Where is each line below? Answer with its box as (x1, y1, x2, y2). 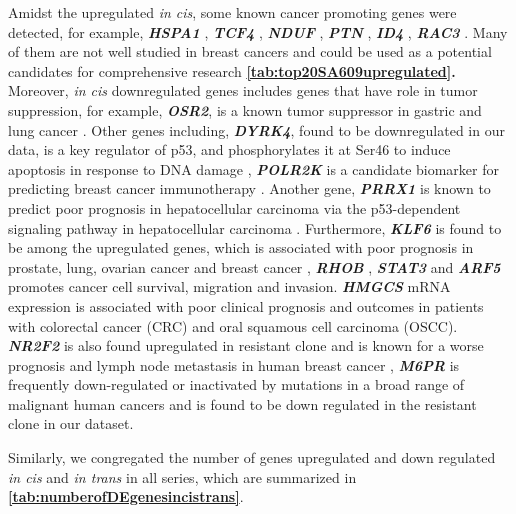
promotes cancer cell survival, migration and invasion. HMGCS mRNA (8, 276, 451, 297)
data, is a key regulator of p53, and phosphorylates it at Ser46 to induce (8, 139, 451, 160)
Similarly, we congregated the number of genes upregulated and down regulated (8, 447, 496, 468)
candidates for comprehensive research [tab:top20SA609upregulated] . (8, 60, 456, 81)
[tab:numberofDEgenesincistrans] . (8, 486, 244, 507)
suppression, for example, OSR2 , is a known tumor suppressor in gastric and (8, 99, 482, 120)
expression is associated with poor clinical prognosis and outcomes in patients (8, 295, 484, 316)
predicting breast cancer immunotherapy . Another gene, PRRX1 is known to (8, 178, 491, 199)
